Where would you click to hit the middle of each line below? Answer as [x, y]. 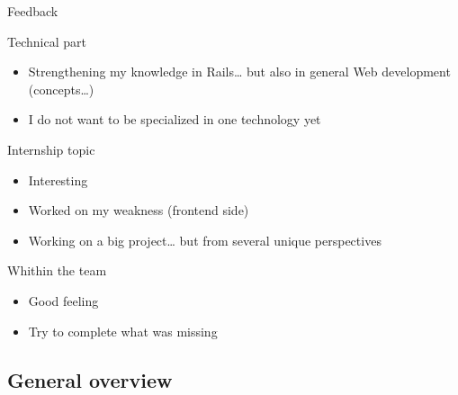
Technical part [47, 41]
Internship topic [51, 149]
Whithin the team [57, 270]
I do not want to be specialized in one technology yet [175, 119]
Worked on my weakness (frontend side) [139, 210]
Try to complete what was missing [123, 331]
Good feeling [63, 300]
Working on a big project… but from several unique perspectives [205, 240]
